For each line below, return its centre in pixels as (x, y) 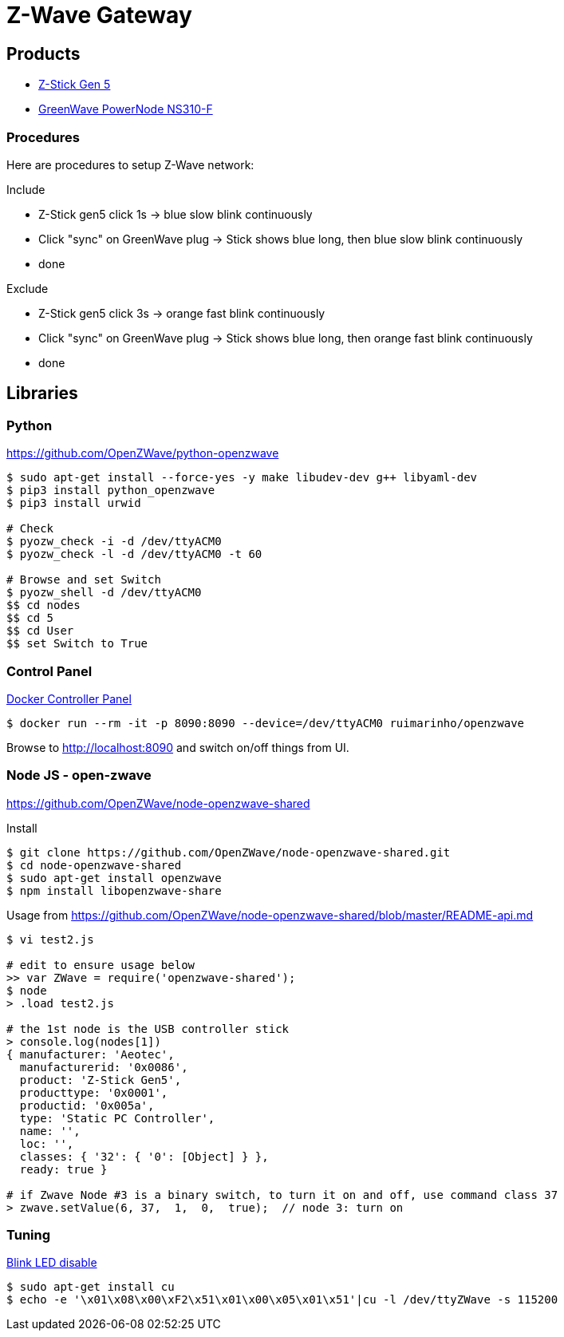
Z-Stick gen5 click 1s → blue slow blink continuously (176, 214)
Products (43, 53)
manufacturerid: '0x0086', (104, 1067)
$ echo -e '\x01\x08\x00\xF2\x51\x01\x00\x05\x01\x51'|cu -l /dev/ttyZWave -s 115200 (282, 1300)
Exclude (28, 288)
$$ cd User (40, 631)
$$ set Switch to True (77, 644)
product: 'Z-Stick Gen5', (101, 1080)
